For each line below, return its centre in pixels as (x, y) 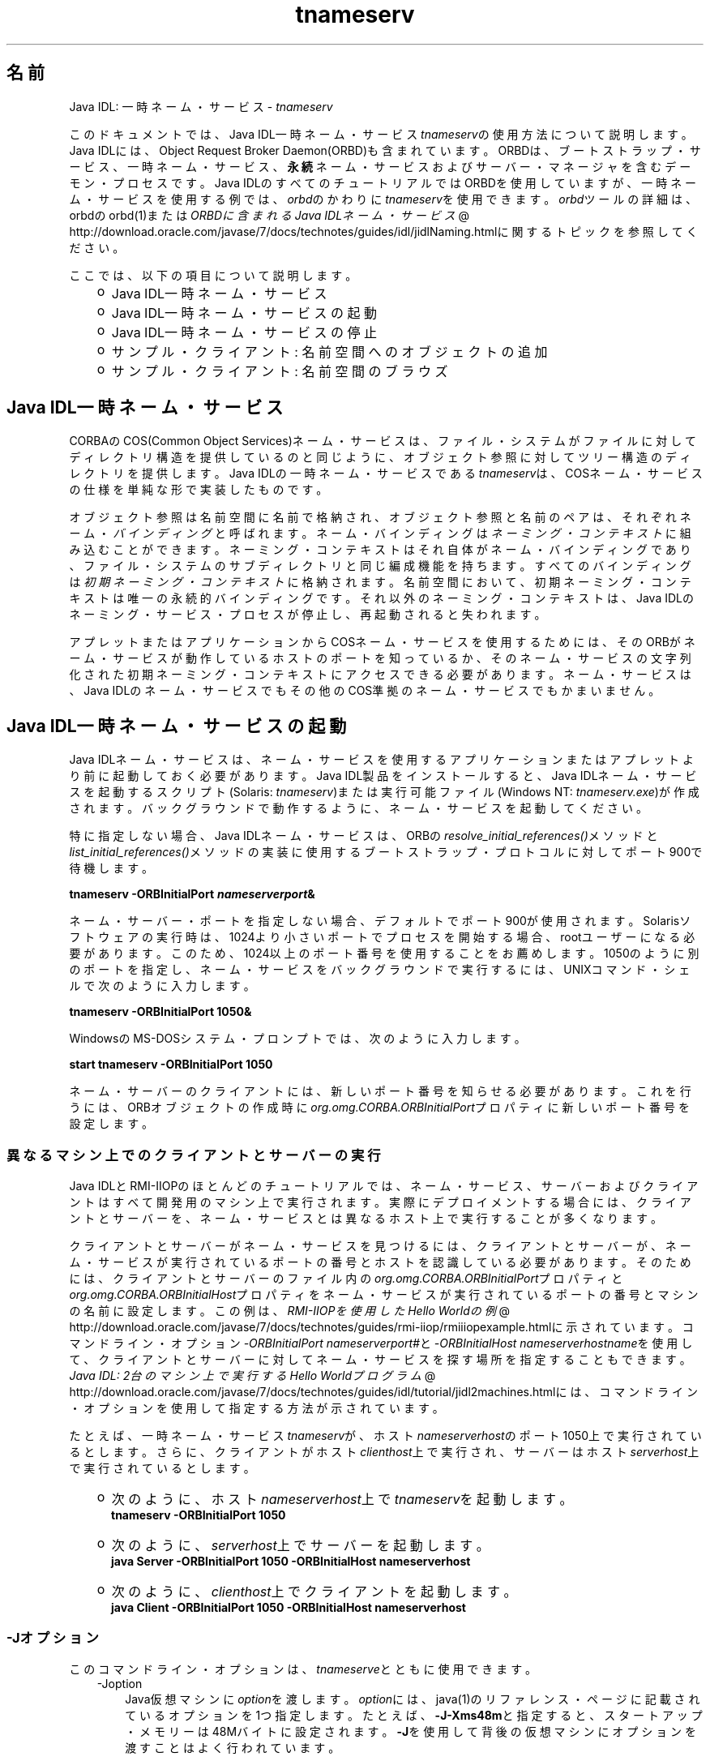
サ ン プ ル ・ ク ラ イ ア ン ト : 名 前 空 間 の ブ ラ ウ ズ (280, 371)
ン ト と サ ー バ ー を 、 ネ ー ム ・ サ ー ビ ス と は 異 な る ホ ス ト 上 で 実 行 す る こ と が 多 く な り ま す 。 (366, 1219)
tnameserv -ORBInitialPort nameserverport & (192, 894)
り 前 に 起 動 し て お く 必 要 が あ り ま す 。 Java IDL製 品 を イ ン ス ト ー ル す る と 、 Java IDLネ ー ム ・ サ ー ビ (383, 776)
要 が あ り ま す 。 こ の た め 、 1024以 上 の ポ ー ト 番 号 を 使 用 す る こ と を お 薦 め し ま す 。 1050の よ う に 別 (384, 953)
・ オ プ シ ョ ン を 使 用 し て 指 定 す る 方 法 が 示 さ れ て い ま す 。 (257, 1408)
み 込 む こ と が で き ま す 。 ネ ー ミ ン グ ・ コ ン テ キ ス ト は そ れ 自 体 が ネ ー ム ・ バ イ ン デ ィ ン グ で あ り (380, 550)
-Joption (120, 1683)
